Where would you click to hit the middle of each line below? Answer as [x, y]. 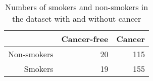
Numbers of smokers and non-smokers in [76, 7]
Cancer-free [85, 39]
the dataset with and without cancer [76, 18]
